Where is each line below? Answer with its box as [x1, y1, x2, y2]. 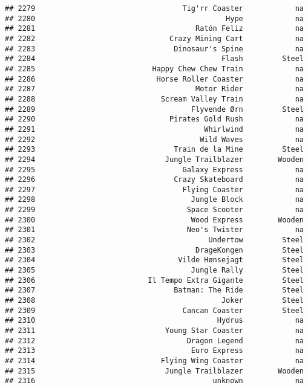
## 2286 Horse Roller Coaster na [5, 74, 304, 83]
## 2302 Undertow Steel [5, 236, 304, 245]
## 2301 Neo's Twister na [5, 225, 304, 234]
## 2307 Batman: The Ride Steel [5, 286, 304, 295]
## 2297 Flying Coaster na [5, 185, 304, 194]
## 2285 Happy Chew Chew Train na [5, 64, 304, 73]
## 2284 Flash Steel [5, 54, 304, 63]
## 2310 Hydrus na [5, 316, 304, 325]
